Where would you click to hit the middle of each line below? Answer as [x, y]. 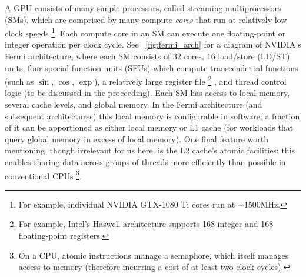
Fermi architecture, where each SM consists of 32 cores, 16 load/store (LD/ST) [147, 56]
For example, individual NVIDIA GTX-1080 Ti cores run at [127, 204]
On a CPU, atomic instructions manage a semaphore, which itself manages [154, 255]
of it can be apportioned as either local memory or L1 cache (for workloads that [149, 127]
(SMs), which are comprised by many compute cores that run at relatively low [146, 19]
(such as [19, 81]
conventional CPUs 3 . [43, 175]
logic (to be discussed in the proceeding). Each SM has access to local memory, [147, 93]
